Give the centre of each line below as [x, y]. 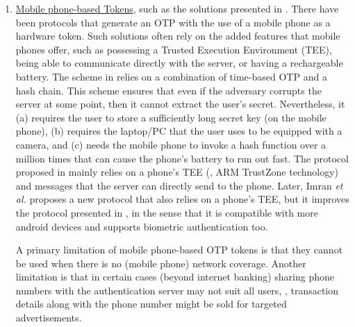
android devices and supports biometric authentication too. [142, 226]
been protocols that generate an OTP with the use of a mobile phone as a [173, 22]
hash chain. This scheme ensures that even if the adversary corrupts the [168, 90]
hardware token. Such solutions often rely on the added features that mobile [178, 36]
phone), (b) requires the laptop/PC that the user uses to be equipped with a [179, 131]
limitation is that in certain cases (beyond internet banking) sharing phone [175, 277]
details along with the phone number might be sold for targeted [151, 304]
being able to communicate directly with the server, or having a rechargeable [179, 63]
